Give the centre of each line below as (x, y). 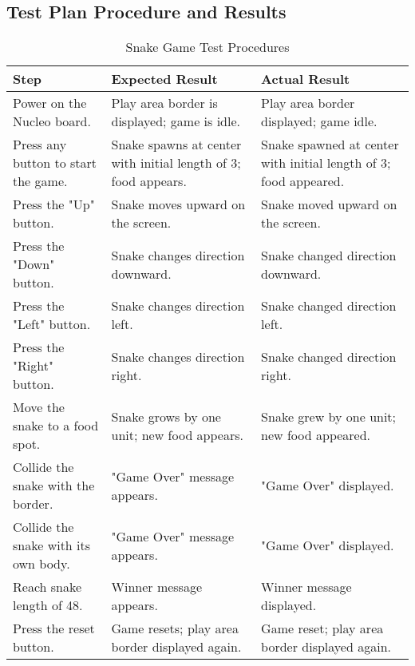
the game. (40, 181)
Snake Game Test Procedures (207, 47)
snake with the (54, 486)
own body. (41, 564)
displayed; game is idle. (176, 121)
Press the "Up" (54, 204)
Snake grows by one (166, 416)
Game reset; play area (322, 628)
